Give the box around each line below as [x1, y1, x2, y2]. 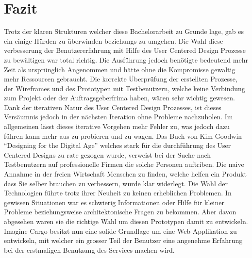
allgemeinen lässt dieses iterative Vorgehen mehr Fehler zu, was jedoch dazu [4, 121, 230, 131]
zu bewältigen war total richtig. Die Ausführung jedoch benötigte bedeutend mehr [4, 54, 248, 64]
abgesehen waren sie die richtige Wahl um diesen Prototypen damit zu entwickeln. [4, 216, 248, 226]
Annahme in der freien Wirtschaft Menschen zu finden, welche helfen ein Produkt [4, 169, 247, 179]
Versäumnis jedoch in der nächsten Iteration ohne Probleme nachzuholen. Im [4, 112, 233, 122]
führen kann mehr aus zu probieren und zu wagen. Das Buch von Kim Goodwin [4, 130, 242, 141]
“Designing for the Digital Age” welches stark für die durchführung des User [4, 140, 231, 150]
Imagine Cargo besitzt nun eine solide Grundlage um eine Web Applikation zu [4, 226, 237, 236]
